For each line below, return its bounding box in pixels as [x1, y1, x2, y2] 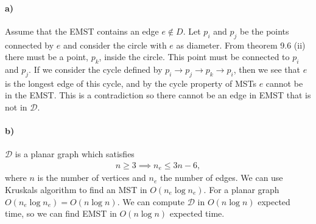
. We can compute [117, 195, 185, 208]
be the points [239, 24, 289, 37]
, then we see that [233, 63, 300, 75]
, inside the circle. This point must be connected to [99, 50, 290, 63]
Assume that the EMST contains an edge [5, 24, 159, 37]
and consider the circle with [63, 38, 167, 51]
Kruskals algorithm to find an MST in [5, 183, 147, 196]
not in [5, 100, 27, 113]
